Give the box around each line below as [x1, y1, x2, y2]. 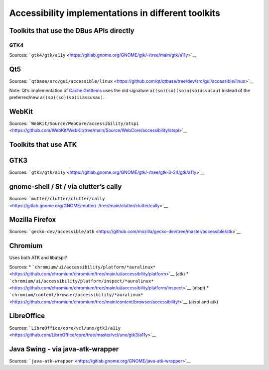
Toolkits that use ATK [9, 140, 77, 149]
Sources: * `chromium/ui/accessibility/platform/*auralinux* [9, 264, 156, 270]
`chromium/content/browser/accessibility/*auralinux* [9, 292, 143, 298]
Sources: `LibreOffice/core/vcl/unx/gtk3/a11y [9, 325, 121, 331]
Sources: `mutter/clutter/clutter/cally [9, 196, 105, 202]
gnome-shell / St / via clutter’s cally [9, 182, 122, 191]
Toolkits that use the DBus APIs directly [9, 26, 134, 35]
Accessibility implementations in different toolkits [9, 7, 221, 18]
